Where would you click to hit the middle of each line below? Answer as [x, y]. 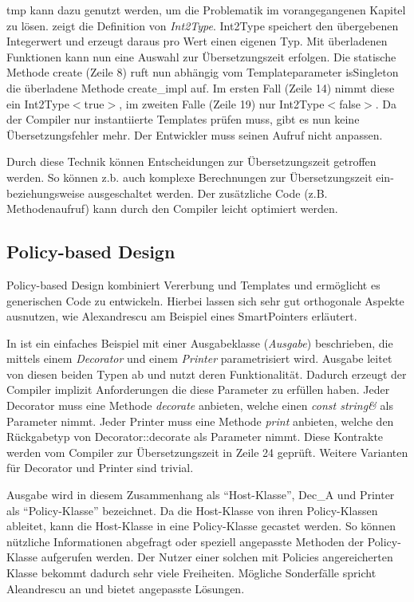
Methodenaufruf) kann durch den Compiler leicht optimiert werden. [172, 209]
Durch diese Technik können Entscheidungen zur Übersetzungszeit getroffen [191, 161]
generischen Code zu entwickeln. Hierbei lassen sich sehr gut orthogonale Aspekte [205, 300]
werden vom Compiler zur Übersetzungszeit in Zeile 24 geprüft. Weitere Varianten [207, 452]
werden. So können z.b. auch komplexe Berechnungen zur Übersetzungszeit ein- [200, 177]
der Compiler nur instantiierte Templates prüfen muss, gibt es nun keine [183, 119]
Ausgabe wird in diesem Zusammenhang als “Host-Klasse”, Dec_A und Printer [201, 495]
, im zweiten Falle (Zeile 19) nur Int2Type [222, 103]
